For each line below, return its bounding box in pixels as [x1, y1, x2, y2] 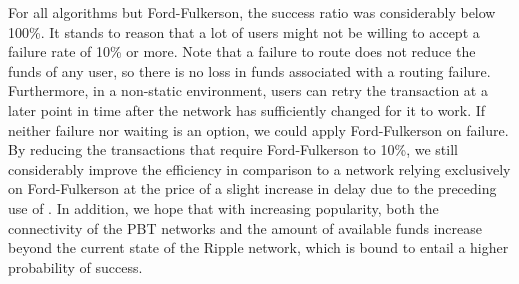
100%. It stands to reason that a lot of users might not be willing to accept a [8, 21, 480, 42]
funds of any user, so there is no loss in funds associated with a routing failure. [8, 60, 491, 81]
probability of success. [8, 256, 143, 277]
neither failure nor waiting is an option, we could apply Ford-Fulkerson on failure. [8, 119, 509, 140]
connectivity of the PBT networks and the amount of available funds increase [8, 217, 482, 238]
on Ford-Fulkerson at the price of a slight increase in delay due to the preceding [8, 178, 497, 199]
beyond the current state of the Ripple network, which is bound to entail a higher [8, 237, 509, 258]
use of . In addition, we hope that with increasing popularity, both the [8, 197, 439, 218]
